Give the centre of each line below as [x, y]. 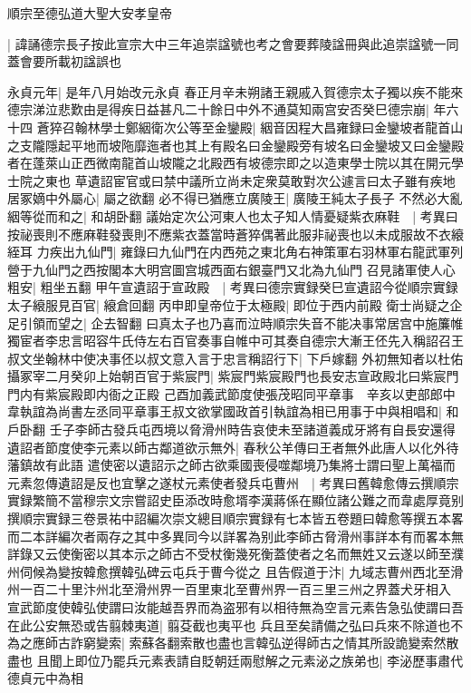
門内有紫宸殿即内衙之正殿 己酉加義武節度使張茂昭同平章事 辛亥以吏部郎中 [231, 393]
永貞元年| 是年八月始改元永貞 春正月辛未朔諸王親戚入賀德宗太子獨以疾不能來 [235, 91]
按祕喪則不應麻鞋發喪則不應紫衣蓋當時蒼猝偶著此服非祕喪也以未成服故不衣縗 [235, 234]
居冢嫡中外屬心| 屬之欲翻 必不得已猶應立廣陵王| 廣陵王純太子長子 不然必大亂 [235, 198]
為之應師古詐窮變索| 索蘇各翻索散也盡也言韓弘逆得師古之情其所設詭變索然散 [233, 643]
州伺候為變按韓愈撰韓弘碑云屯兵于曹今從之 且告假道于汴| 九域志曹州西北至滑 [235, 571]
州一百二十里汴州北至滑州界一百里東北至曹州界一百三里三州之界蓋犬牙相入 [229, 589]
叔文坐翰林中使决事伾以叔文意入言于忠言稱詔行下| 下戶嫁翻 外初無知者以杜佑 [235, 358]
